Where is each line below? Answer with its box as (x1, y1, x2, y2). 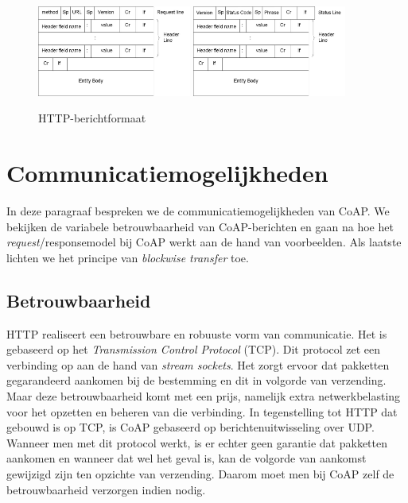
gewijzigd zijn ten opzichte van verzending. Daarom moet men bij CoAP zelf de (6, 466, 394, 482)
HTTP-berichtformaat (38, 110, 146, 126)
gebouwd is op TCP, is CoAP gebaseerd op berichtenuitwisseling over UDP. (6, 419, 375, 435)
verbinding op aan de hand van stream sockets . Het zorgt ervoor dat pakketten (6, 356, 390, 373)
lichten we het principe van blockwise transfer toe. (6, 249, 249, 265)
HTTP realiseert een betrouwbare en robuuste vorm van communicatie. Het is (6, 325, 387, 342)
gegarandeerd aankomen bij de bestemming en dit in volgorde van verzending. (6, 372, 387, 389)
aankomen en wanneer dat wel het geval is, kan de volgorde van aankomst (6, 450, 367, 466)
